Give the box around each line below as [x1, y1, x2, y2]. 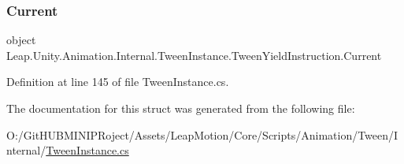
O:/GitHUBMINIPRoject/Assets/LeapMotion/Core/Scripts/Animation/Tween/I [6, 126, 398, 143]
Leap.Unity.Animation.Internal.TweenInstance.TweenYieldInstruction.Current [6, 47, 382, 63]
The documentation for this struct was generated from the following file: [6, 100, 355, 116]
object [6, 32, 36, 48]
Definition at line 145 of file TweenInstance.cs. [6, 73, 229, 90]
